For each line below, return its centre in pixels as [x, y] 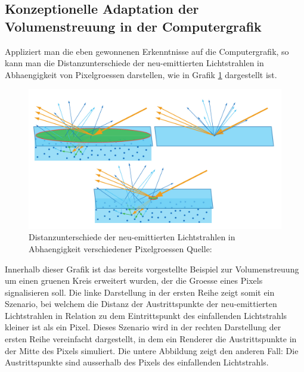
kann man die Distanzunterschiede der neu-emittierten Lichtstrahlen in [134, 63]
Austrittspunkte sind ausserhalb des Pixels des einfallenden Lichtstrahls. [137, 362]
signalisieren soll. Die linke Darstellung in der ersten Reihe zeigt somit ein [140, 292]
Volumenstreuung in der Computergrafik [133, 26]
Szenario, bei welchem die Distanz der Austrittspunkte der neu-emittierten [141, 304]
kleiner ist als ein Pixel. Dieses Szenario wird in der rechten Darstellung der [143, 327]
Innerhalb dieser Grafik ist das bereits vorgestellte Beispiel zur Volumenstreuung [152, 269]
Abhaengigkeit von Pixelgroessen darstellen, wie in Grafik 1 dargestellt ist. [141, 74]
